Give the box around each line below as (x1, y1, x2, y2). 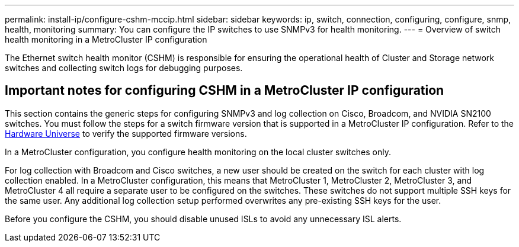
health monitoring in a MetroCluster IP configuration (5, 34, 207, 44)
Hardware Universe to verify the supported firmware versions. (5, 128, 247, 139)
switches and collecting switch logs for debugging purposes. (5, 63, 243, 73)
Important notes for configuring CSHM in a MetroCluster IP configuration (5, 83, 444, 98)
